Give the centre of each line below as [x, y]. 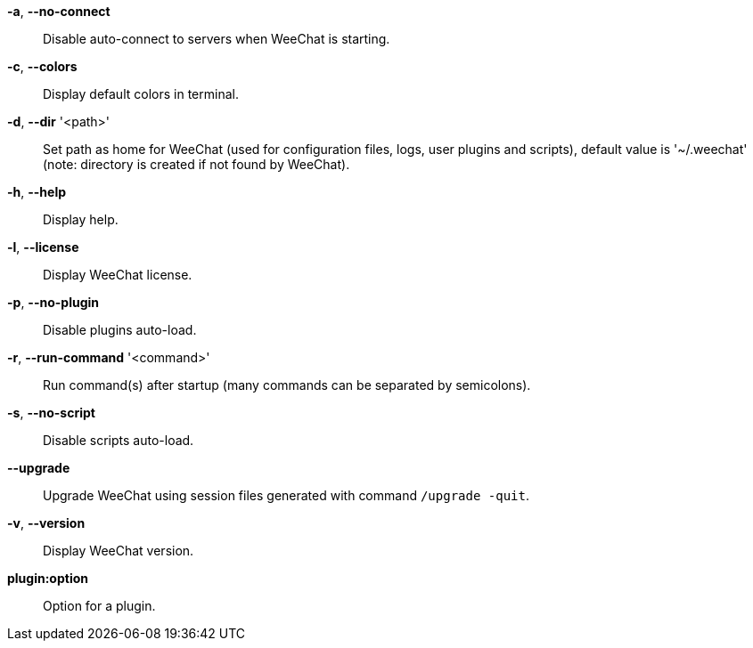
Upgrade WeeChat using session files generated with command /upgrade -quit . [286, 495]
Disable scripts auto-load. [119, 440]
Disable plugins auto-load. [120, 330]
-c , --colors [42, 66]
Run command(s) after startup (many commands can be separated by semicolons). [287, 385]
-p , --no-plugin [53, 302]
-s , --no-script [51, 413]
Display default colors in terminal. [141, 94]
